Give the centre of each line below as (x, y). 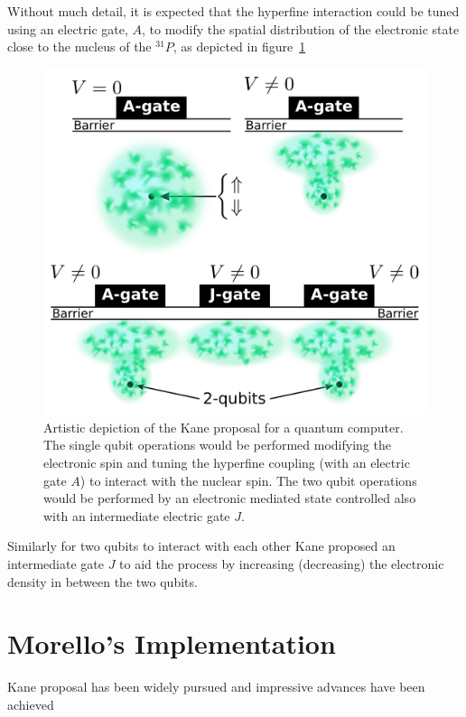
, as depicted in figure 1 (239, 47)
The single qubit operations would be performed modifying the (217, 445)
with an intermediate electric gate (137, 515)
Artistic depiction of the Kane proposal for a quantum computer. (224, 427)
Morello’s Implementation (172, 643)
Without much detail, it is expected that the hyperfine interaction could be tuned (233, 11)
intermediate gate (56, 563)
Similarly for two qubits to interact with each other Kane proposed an (201, 546)
